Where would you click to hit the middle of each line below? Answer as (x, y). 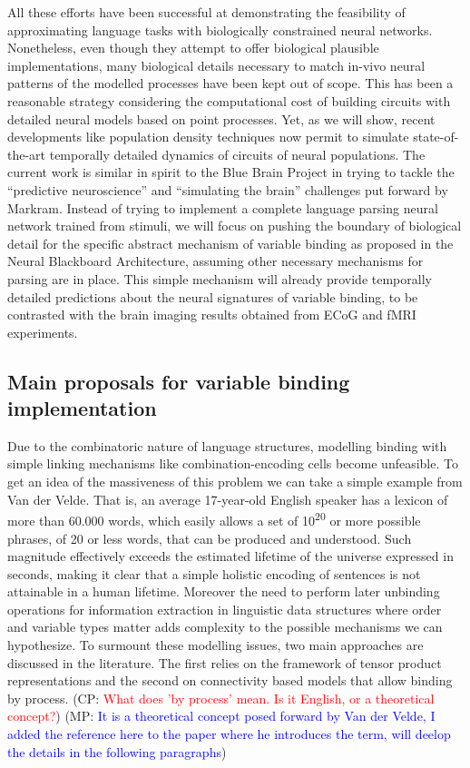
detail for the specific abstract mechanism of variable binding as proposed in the (230, 243)
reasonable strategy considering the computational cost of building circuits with (229, 100)
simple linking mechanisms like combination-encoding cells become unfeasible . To (233, 463)
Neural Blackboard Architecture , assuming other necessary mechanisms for (215, 261)
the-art (27, 154)
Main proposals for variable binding (179, 381)
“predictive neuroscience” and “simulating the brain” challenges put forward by (228, 189)
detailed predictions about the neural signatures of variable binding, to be (213, 296)
